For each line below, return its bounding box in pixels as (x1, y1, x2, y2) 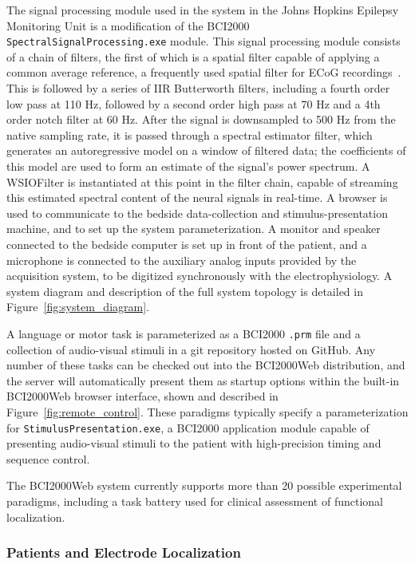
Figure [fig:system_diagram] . (6, 298, 149, 315)
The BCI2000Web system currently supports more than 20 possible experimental (6, 477, 402, 494)
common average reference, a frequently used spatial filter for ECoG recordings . (6, 64, 401, 81)
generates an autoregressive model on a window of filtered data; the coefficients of (6, 142, 406, 159)
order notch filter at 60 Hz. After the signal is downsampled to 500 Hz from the (6, 111, 396, 128)
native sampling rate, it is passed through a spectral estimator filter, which (6, 126, 373, 143)
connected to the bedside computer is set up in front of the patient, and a (6, 235, 367, 252)
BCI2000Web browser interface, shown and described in (6, 388, 279, 404)
